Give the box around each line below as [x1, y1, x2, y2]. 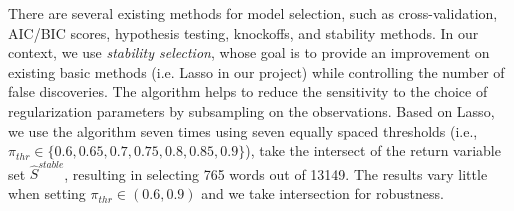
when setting [8, 183, 86, 204]
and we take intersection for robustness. [201, 183, 444, 204]
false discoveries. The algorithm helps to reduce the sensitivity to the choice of [8, 81, 488, 102]
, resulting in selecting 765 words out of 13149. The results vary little [64, 163, 488, 184]
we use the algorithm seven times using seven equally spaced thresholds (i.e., [8, 120, 478, 141]
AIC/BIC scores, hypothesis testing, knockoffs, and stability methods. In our [8, 22, 479, 43]
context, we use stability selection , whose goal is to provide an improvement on [8, 42, 490, 63]
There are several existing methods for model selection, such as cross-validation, [8, 3, 498, 23]
